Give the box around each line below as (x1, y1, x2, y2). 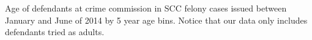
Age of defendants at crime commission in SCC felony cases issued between (5, 2, 287, 14)
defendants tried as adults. (5, 25, 105, 38)
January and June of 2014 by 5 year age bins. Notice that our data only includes (5, 13, 308, 26)
